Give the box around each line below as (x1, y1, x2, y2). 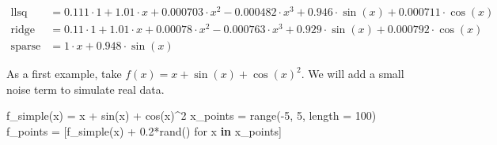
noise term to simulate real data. (6, 80, 165, 97)
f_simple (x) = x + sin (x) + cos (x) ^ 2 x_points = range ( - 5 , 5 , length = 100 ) (6, 107, 377, 124)
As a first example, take (6, 65, 122, 82)
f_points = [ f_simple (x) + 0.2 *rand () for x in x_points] (6, 123, 282, 139)
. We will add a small (301, 65, 404, 82)
